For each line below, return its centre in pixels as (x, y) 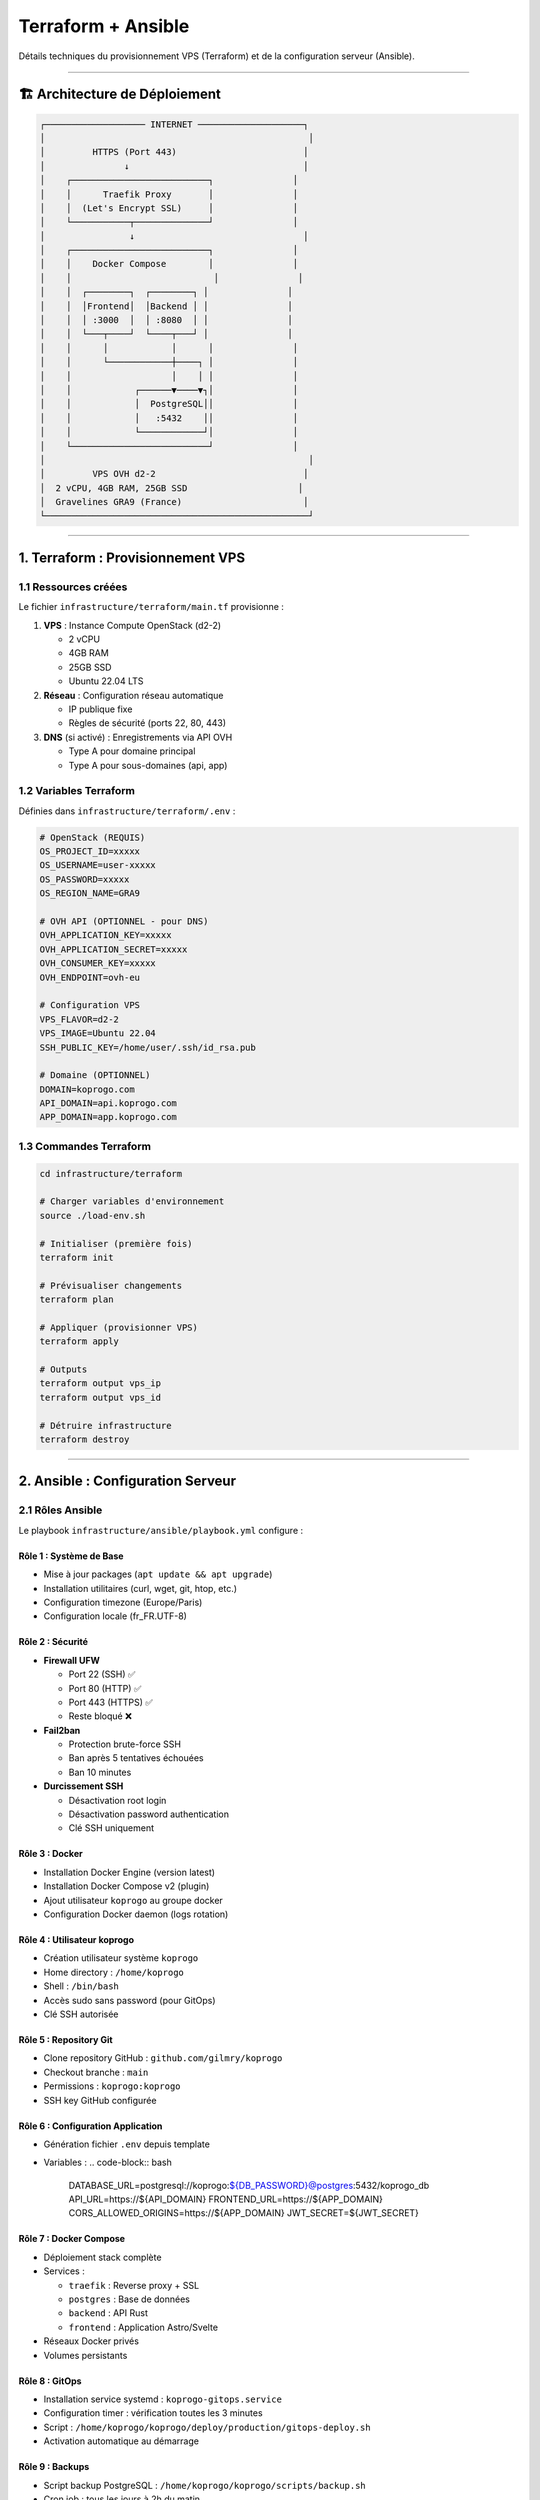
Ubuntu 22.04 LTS (106, 681)
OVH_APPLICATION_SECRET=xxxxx (113, 949)
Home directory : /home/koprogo (114, 1972)
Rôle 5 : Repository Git (66, 2039)
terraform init (76, 1257)
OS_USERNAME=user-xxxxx (98, 865)
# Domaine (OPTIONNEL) (95, 1075)
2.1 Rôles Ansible (60, 1510)
